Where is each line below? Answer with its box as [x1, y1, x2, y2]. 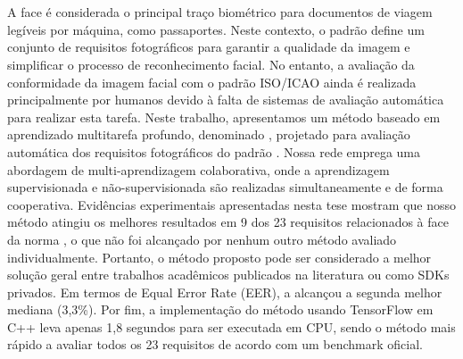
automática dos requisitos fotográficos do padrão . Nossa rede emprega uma [7, 142, 421, 161]
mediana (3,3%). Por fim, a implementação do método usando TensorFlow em [7, 300, 434, 319]
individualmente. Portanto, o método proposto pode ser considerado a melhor [7, 247, 432, 266]
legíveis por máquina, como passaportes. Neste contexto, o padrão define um [7, 20, 425, 38]
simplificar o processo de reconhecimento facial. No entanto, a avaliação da [7, 54, 415, 73]
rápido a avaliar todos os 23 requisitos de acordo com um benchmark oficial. [7, 335, 423, 354]
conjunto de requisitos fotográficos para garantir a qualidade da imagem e [7, 38, 410, 56]
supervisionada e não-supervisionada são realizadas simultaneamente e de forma [7, 178, 443, 196]
